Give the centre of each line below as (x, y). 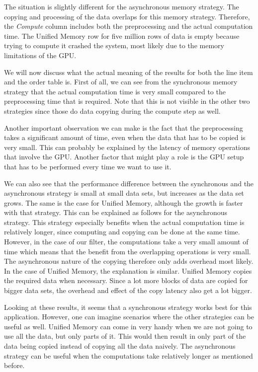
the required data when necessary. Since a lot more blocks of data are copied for (126, 280)
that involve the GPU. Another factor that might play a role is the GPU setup (124, 157)
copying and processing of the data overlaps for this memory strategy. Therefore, (127, 16)
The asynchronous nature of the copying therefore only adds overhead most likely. (129, 261)
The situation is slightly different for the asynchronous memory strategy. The (122, 6)
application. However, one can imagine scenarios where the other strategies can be (129, 317)
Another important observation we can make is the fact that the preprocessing (124, 127)
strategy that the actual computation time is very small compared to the (115, 91)
